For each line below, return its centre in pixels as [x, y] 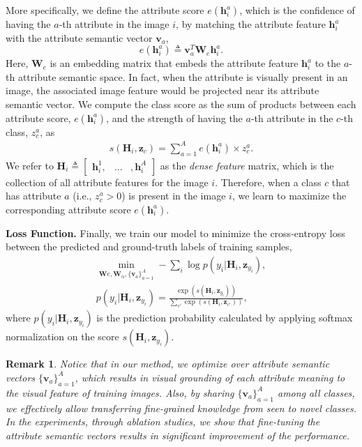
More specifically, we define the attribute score [105, 10]
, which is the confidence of [297, 10]
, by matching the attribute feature [251, 24]
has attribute [33, 196]
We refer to [30, 165]
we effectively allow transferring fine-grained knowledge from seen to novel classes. [181, 408]
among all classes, [316, 392]
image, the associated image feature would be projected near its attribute [163, 90]
